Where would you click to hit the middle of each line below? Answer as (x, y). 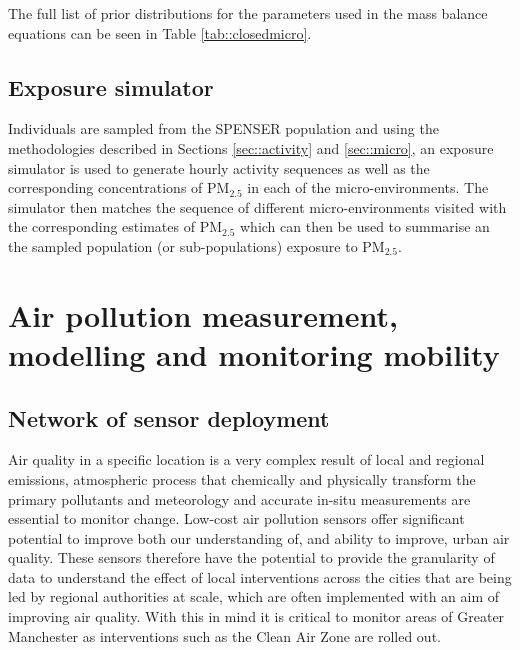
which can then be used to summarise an (364, 226)
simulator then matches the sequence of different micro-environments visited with (257, 206)
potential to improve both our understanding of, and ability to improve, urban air (259, 537)
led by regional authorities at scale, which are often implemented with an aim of (254, 596)
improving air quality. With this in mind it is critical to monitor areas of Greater (256, 616)
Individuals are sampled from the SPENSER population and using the (223, 128)
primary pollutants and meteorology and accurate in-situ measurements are (239, 498)
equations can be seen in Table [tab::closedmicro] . (160, 32)
